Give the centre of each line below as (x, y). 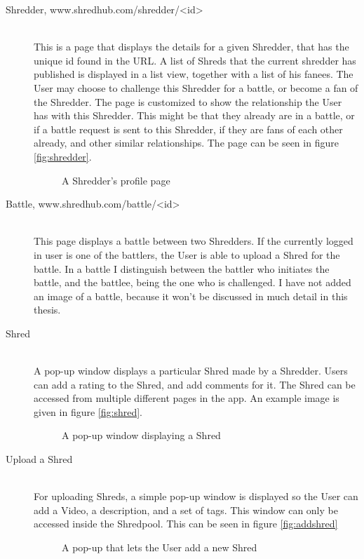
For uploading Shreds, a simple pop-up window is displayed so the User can (196, 496)
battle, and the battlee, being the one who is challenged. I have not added (193, 282)
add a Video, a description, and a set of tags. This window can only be (186, 510)
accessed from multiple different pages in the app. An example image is (187, 398)
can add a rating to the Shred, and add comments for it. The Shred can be (195, 384)
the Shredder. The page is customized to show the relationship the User (188, 101)
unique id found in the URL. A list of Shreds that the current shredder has (195, 60)
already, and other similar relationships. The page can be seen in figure (186, 143)
